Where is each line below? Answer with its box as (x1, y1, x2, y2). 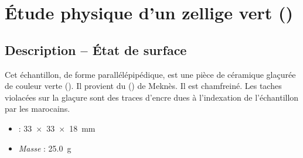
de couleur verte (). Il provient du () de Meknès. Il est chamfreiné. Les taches (5, 80, 282, 92)
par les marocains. (5, 102, 70, 115)
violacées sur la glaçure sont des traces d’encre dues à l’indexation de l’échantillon (5, 91, 299, 103)
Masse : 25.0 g (18, 142, 72, 154)
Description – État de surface (5, 40, 187, 59)
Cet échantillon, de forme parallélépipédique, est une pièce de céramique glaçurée (5, 68, 296, 80)
